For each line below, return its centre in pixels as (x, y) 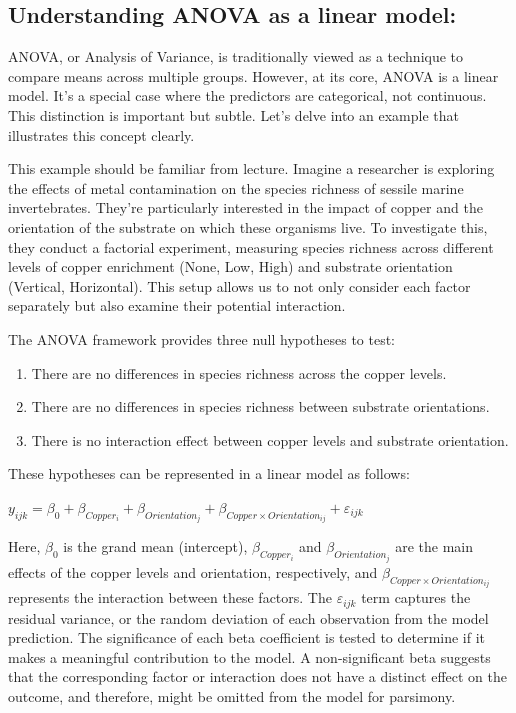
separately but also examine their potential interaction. (177, 305)
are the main (434, 546)
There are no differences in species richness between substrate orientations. (260, 406)
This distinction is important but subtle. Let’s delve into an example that (233, 114)
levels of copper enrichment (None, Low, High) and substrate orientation (230, 266)
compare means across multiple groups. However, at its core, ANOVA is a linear (253, 75)
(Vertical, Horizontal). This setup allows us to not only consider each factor (239, 285)
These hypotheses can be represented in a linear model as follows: (209, 473)
